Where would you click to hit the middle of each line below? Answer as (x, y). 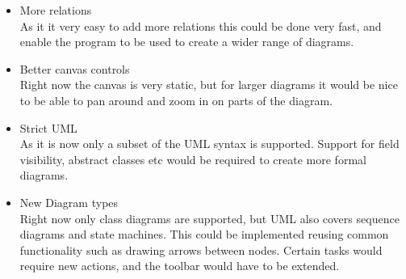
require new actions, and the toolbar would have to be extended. (180, 266)
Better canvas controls (75, 68)
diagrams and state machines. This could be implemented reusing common (204, 234)
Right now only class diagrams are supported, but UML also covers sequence (209, 218)
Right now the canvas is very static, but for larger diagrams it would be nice (209, 85)
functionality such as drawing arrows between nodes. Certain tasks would (201, 249)
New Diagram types (69, 202)
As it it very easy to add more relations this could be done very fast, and (201, 25)
